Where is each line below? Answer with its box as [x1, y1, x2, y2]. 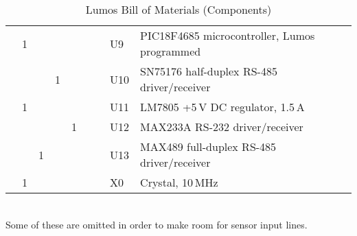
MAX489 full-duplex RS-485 [140, 139, 277, 154]
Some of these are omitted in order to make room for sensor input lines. [5, 217, 308, 231]
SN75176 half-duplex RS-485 [140, 63, 277, 79]
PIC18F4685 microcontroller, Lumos [140, 27, 315, 43]
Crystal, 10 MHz [140, 174, 218, 190]
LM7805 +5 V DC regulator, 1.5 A [140, 99, 305, 115]
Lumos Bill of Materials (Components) [85, 1, 272, 17]
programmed [140, 43, 201, 59]
